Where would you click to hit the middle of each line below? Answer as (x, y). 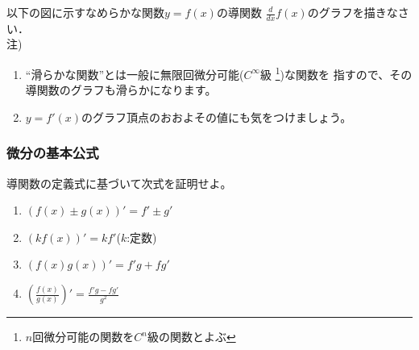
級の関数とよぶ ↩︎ (191, 337)
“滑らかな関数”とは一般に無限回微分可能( (135, 74)
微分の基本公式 (53, 153)
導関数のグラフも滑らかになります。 (121, 90)
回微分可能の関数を (83, 337)
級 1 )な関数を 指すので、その (336, 73)
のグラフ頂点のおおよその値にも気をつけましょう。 (217, 117)
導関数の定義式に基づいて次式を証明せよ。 (119, 183)
